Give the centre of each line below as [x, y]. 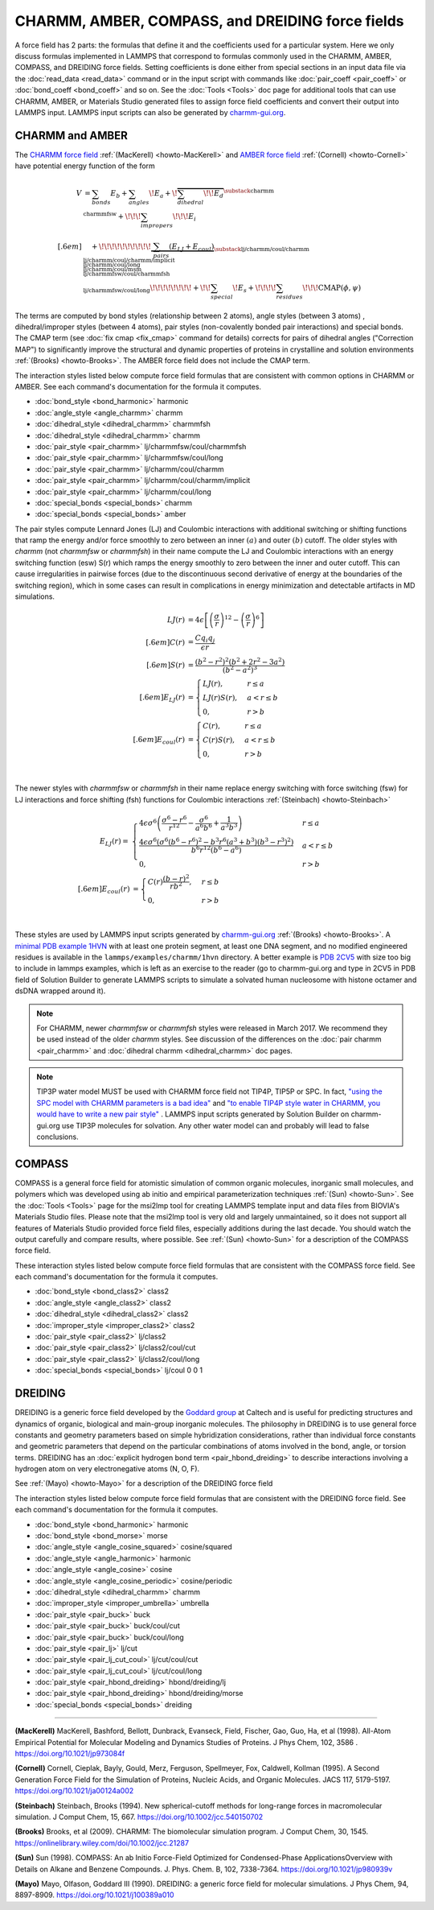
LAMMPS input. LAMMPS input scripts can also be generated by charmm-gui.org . [150, 112]
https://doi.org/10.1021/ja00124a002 [74, 1791]
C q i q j [205, 639]
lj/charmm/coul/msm [113, 270]
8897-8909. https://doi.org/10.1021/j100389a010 [94, 1895]
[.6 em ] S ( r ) [165, 665]
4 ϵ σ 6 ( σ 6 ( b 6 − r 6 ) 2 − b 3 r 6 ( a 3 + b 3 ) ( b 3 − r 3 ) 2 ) [216, 842]
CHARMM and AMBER [71, 136]
